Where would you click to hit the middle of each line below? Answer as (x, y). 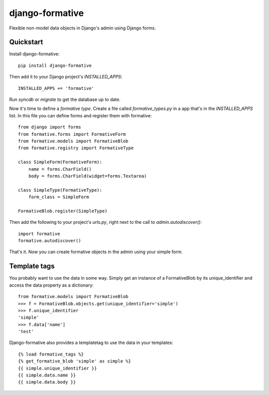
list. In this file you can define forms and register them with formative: (80, 115)
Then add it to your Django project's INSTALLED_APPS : (66, 77)
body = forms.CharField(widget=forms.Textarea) (87, 176)
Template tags (32, 266)
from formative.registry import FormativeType (76, 148)
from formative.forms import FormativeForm (72, 134)
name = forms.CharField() (60, 169)
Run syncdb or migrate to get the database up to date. (65, 99)
